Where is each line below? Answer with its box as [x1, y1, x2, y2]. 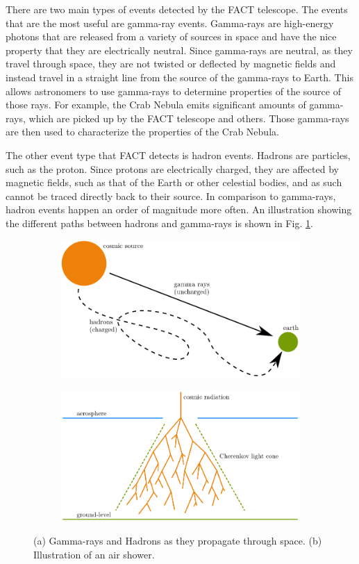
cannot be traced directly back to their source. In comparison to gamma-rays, [6, 188, 336, 203]
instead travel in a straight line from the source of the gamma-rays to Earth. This [6, 69, 353, 84]
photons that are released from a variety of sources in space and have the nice [6, 29, 337, 44]
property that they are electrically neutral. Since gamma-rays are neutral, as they [6, 42, 353, 57]
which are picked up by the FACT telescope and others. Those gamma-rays [28, 110, 349, 125]
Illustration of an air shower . [33, 547, 155, 561]
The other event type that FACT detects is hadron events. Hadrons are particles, [6, 147, 351, 162]
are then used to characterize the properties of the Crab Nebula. [6, 124, 279, 139]
